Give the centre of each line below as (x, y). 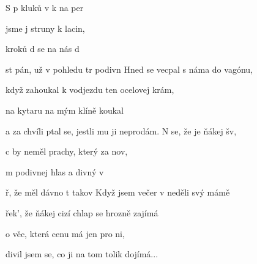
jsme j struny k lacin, (45, 28)
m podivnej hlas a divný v (55, 171)
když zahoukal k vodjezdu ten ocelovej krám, (90, 90)
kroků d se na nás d (43, 49)
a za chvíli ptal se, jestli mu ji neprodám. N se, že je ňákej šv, (121, 130)
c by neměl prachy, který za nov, (67, 151)
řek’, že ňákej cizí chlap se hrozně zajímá (82, 212)
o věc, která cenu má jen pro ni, (65, 233)
